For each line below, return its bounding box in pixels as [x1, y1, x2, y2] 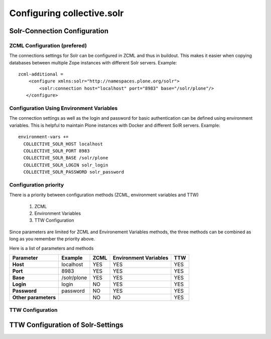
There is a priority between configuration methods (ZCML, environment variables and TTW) [9, 192, 199, 198]
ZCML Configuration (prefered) [9, 42, 87, 49]
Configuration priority [9, 181, 64, 188]
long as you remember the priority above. [9, 236, 95, 242]
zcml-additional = [18, 71, 64, 77]
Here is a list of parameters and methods [9, 245, 94, 251]
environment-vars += [18, 134, 69, 140]
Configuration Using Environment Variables [9, 105, 118, 112]
